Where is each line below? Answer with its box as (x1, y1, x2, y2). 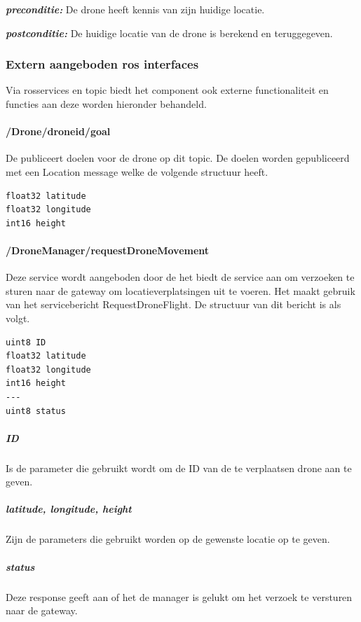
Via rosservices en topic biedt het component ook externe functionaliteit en (6, 83, 329, 97)
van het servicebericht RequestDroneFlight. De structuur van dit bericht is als (6, 297, 341, 312)
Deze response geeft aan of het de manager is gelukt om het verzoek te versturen (6, 589, 353, 604)
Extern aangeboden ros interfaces (6, 55, 199, 73)
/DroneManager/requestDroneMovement (6, 242, 210, 257)
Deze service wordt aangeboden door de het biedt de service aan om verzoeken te (6, 270, 355, 284)
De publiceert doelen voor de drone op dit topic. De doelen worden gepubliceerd (6, 151, 350, 165)
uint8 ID (6, 337, 46, 347)
